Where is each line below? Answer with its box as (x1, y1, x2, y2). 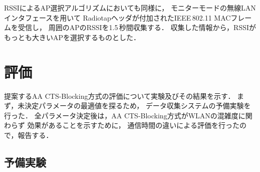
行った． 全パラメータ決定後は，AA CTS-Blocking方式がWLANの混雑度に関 (4, 110, 252, 120)
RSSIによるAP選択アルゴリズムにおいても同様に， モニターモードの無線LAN (4, 3, 256, 13)
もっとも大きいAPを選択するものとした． (4, 32, 141, 42)
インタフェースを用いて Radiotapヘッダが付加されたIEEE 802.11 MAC (4, 12, 231, 23)
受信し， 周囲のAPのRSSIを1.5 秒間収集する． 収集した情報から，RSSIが (18, 22, 256, 33)
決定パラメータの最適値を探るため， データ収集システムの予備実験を (25, 100, 251, 111)
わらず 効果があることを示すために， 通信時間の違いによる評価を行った (4, 120, 239, 130)
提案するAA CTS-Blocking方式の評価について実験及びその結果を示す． (4, 90, 235, 101)
